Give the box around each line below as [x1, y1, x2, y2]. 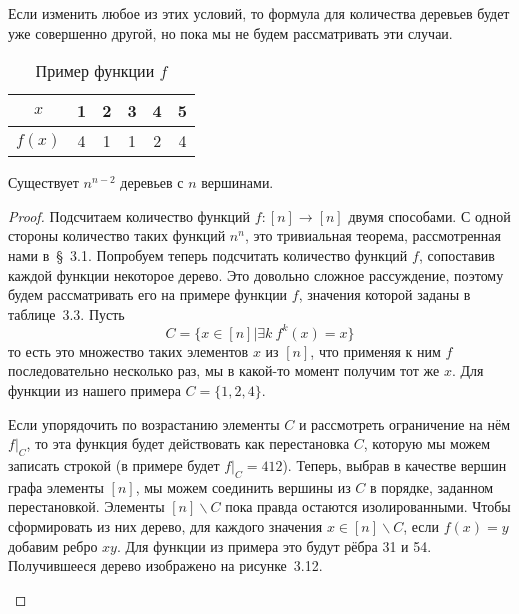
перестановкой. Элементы [8, 496, 165, 517]
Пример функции [35, 59, 155, 83]
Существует [8, 172, 79, 193]
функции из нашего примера [8, 380, 181, 401]
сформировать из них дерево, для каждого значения [8, 516, 323, 536]
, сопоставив [418, 244, 495, 265]
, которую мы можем [363, 433, 491, 454]
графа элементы [8, 476, 104, 497]
